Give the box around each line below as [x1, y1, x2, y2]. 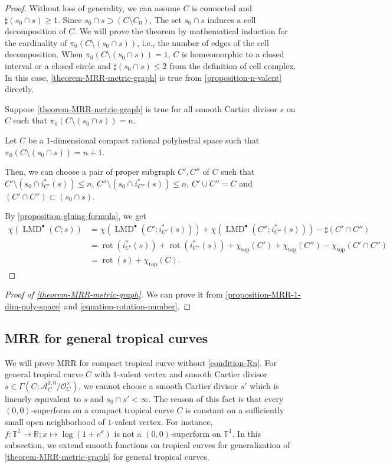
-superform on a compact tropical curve [31, 404, 174, 416]
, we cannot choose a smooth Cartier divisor [78, 379, 238, 391]
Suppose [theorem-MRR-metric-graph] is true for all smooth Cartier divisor [5, 102, 277, 115]
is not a [114, 427, 142, 439]
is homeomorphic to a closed [181, 48, 284, 60]
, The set [149, 13, 182, 25]
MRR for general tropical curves [5, 328, 208, 347]
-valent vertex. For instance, [112, 415, 213, 427]
